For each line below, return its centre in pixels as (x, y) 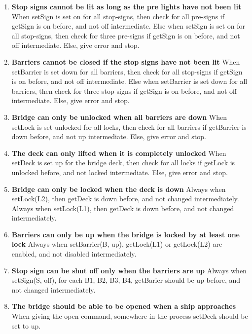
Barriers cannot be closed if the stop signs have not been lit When (126, 61)
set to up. (26, 325)
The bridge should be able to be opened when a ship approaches (124, 306)
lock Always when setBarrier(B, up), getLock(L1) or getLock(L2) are (117, 244)
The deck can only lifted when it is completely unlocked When (119, 153)
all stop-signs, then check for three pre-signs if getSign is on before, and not (126, 35)
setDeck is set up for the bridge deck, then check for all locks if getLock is (123, 163)
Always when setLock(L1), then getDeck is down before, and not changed (123, 208)
